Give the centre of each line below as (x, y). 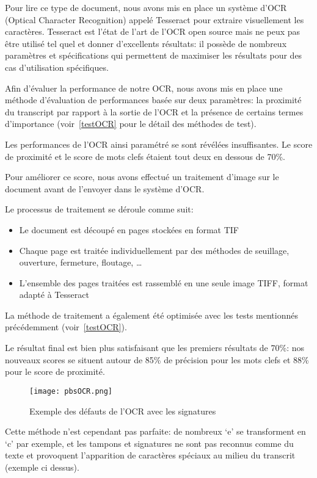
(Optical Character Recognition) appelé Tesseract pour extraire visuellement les (155, 19)
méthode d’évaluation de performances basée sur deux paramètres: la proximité (153, 100)
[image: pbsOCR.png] (71, 391)
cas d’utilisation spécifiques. (57, 67)
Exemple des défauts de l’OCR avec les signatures (123, 411)
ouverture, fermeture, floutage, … (81, 262)
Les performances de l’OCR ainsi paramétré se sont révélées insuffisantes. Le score (159, 144)
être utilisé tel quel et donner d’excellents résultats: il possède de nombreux (146, 43)
